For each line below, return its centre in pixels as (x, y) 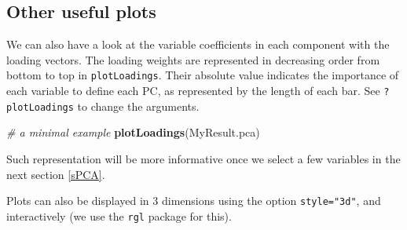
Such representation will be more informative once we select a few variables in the (203, 158)
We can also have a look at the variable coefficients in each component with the (198, 44)
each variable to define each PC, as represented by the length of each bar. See (193, 91)
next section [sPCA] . (56, 174)
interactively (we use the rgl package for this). (119, 215)
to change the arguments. (138, 106)
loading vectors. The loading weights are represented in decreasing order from (193, 59)
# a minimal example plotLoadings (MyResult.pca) (133, 132)
